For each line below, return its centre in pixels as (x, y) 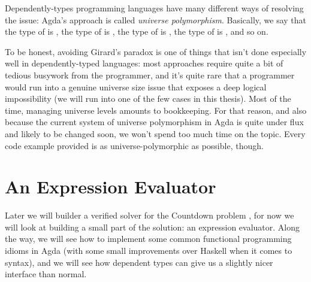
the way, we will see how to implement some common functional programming (148, 239)
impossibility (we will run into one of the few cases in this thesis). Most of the (148, 98)
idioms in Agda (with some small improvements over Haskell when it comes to (149, 251)
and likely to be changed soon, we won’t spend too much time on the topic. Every (155, 133)
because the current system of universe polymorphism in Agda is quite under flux (154, 122)
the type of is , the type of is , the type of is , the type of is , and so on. (137, 31)
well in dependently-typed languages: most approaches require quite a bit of (144, 63)
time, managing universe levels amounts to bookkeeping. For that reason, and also (156, 110)
